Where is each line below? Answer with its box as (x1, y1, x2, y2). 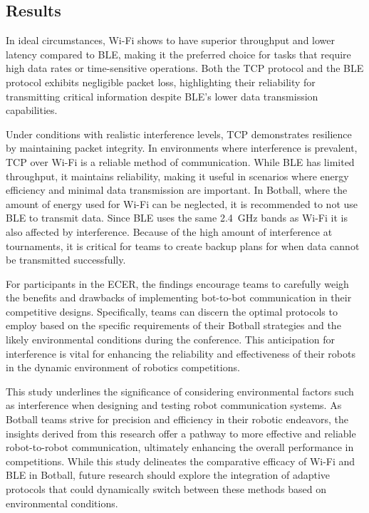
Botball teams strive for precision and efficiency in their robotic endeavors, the (6, 412, 348, 427)
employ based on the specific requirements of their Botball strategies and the (6, 318, 341, 333)
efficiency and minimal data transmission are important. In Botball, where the (6, 182, 348, 197)
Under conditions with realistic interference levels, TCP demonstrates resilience (6, 126, 352, 141)
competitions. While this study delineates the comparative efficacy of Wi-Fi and (6, 453, 355, 468)
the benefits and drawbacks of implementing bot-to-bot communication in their (6, 290, 352, 305)
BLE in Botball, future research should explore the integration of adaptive (6, 467, 330, 482)
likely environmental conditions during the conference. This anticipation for (6, 332, 335, 347)
